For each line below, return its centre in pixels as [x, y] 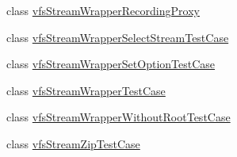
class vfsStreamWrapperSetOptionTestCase [111, 64]
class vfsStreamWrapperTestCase [86, 90]
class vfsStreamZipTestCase [73, 143]
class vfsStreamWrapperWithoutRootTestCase [118, 117]
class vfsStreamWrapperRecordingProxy [103, 10]
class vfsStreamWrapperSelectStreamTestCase [118, 37]
